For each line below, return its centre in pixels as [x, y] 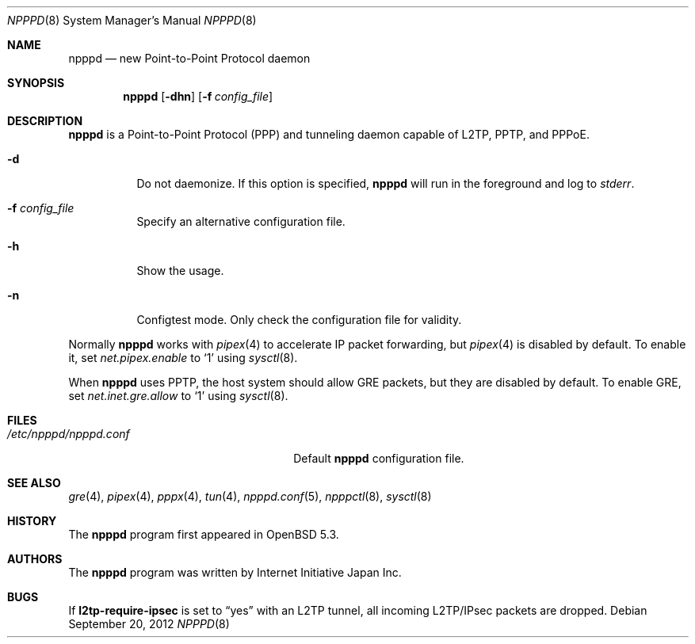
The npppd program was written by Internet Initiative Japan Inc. [235, 572]
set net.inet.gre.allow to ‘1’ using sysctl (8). [178, 396]
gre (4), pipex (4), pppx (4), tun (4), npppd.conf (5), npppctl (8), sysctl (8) [250, 496]
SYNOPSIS [36, 83]
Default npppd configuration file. [379, 458]
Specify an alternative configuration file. [241, 221]
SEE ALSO [34, 483]
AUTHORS [35, 559]
